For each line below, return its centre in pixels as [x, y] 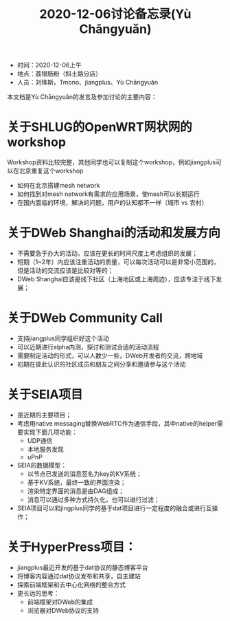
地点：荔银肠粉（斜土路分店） [59, 74]
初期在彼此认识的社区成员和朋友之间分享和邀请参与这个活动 [101, 364]
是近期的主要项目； [44, 415]
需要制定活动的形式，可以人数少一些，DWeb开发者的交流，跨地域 [110, 356]
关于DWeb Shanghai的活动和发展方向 [114, 233]
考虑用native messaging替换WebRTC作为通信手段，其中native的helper [117, 423]
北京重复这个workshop [51, 171]
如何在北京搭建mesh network [58, 186]
